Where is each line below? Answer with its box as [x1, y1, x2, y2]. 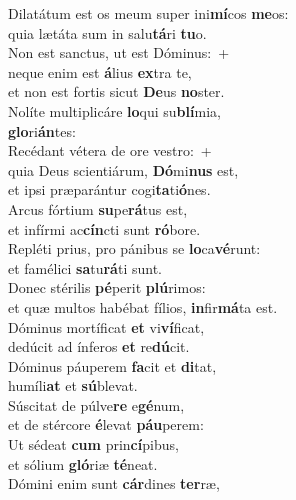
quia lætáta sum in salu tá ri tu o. [8, 22, 207, 43]
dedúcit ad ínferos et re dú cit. [8, 336, 190, 357]
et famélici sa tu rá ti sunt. [8, 257, 162, 278]
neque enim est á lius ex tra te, [8, 61, 192, 82]
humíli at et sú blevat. [8, 375, 138, 396]
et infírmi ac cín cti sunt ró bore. [8, 218, 201, 239]
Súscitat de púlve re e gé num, [8, 394, 185, 415]
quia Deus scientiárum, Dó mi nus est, [8, 159, 239, 180]
